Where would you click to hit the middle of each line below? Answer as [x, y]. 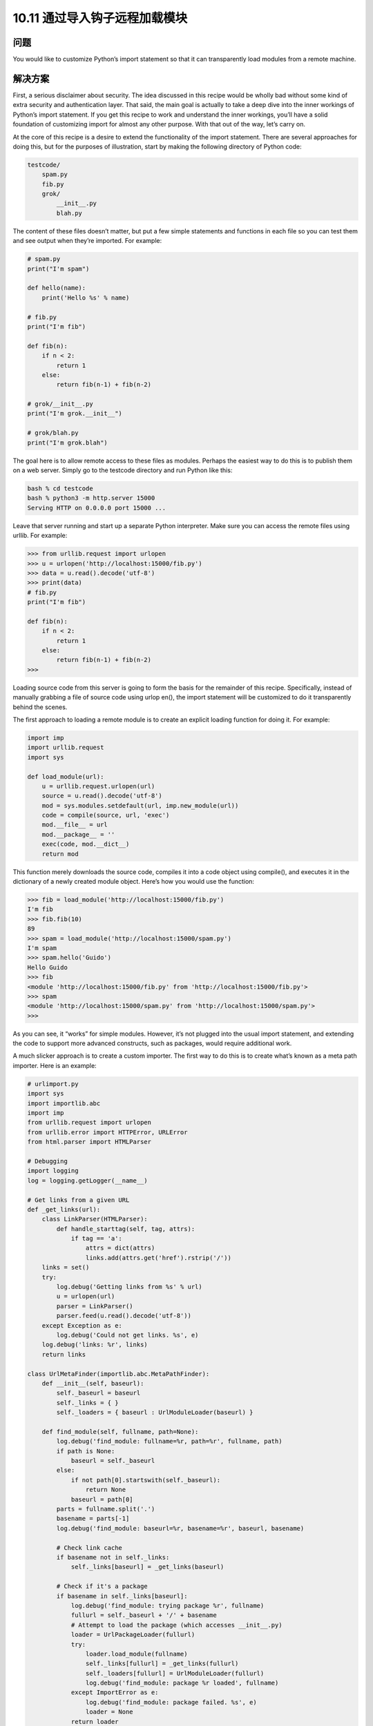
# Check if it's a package [102, 1587]
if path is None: [86, 1451]
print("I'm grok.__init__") [75, 414]
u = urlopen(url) [86, 1297]
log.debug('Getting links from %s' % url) [130, 1287]
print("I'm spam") [58, 269]
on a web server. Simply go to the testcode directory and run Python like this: [123, 470]
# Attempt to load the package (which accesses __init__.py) [176, 1625]
